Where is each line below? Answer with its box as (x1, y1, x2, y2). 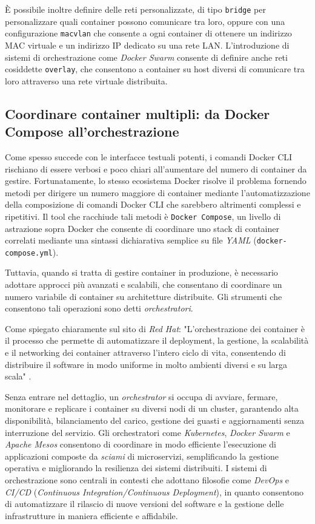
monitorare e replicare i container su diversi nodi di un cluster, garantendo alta (5, 402, 299, 415)
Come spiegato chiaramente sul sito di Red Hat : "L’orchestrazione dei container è (5, 322, 305, 335)
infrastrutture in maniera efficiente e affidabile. (5, 509, 178, 522)
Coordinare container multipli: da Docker (5, 104, 270, 123)
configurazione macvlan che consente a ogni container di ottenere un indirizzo (5, 27, 292, 39)
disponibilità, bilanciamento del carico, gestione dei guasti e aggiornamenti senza (5, 414, 304, 426)
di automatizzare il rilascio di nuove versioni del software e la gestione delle (5, 497, 284, 510)
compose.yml (5, 248, 53, 257)
